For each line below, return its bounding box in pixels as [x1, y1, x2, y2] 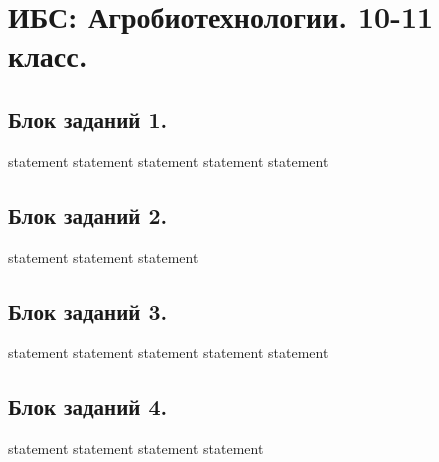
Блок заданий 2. [8, 199, 168, 230]
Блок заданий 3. [8, 295, 168, 326]
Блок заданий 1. [8, 103, 168, 134]
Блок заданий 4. [8, 391, 168, 422]
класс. [8, 35, 88, 76]
